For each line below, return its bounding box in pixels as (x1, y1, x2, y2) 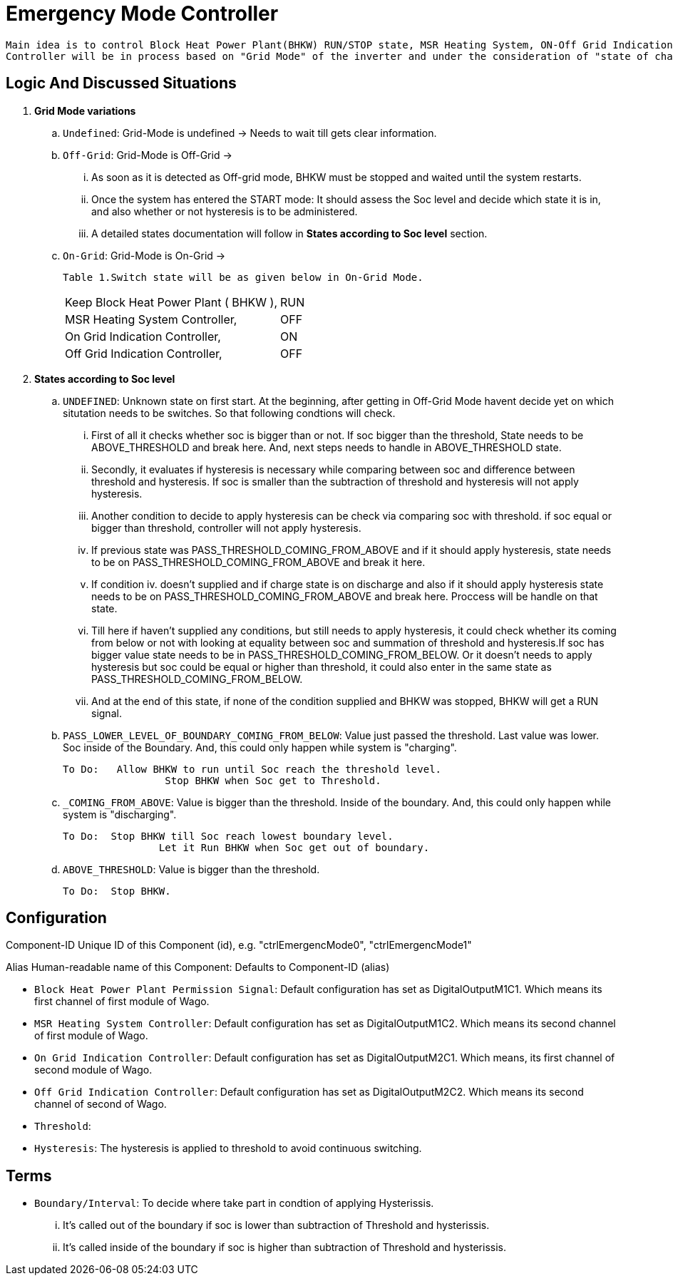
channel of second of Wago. (34, 1098, 167, 1111)
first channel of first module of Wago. (34, 995, 210, 1008)
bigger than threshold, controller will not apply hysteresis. (91, 521, 361, 534)
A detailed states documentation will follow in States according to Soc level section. (91, 227, 488, 240)
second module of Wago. (34, 1064, 153, 1076)
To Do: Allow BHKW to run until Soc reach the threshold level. (63, 763, 442, 775)
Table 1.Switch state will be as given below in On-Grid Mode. (63, 271, 423, 283)
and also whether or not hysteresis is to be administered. (91, 205, 358, 217)
